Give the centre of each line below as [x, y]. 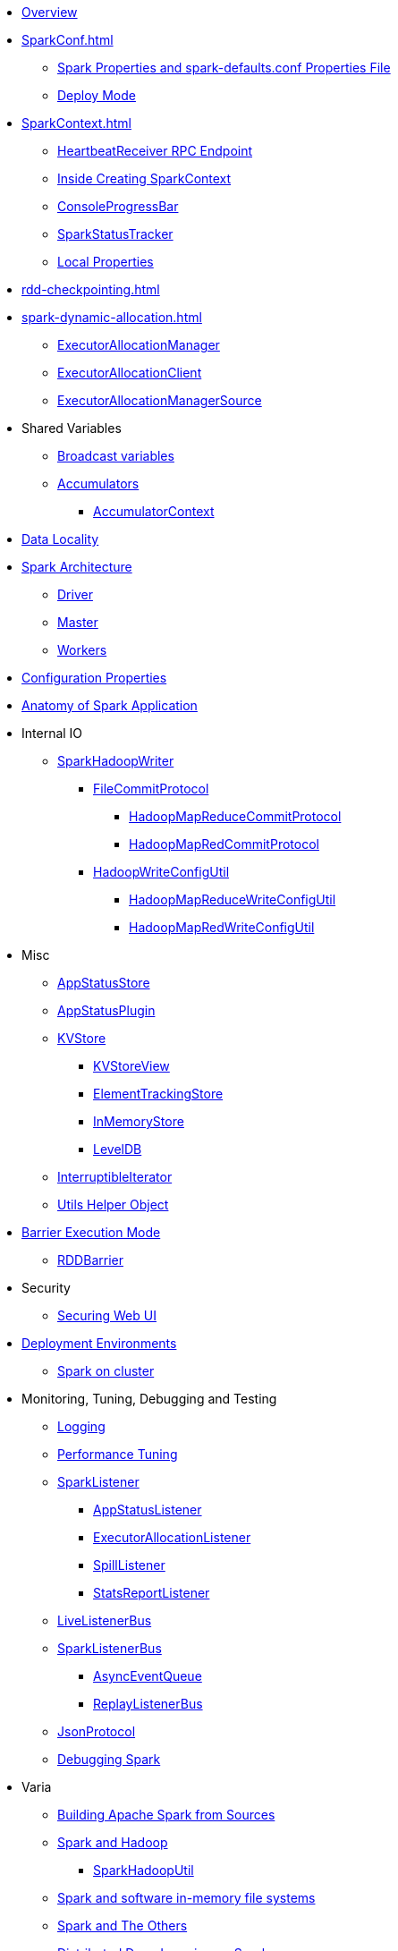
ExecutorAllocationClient [130, 373]
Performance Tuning [118, 1454]
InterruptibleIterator [115, 1177]
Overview [50, 12]
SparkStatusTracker [115, 234]
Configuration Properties [94, 678]
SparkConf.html [68, 40]
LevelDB [118, 1149]
